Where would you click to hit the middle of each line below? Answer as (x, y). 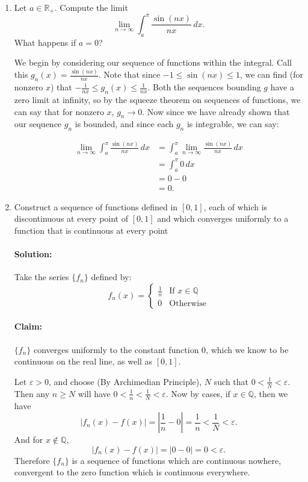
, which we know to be (247, 349)
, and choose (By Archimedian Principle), (125, 381)
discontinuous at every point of (71, 218)
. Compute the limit (91, 7)
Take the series (42, 277)
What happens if (45, 42)
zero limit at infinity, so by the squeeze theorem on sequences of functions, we (157, 99)
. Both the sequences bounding (204, 87)
